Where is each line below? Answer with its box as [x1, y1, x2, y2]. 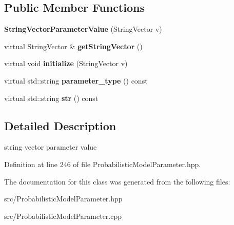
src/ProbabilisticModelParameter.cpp [4, 210, 122, 221]
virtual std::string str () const [4, 92, 99, 103]
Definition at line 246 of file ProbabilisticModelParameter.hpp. [4, 158, 201, 169]
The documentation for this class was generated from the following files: [4, 176, 230, 187]
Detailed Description [4, 117, 116, 133]
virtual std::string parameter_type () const [4, 75, 148, 86]
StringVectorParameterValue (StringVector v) [4, 24, 162, 34]
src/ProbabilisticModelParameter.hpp [4, 193, 123, 204]
